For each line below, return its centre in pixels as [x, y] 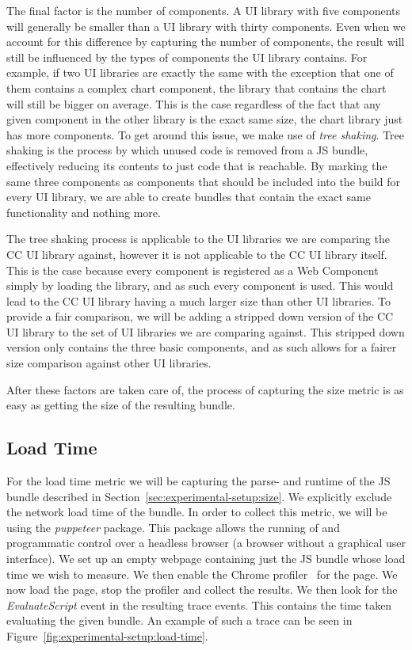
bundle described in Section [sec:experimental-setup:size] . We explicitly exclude [199, 496]
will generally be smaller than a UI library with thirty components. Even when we [206, 26]
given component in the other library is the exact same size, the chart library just [205, 119]
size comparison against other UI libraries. [109, 363]
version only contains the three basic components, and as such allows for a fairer [202, 347]
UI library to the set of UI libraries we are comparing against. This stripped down [206, 331]
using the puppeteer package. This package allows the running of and [173, 527]
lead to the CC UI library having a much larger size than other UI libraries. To [198, 300]
